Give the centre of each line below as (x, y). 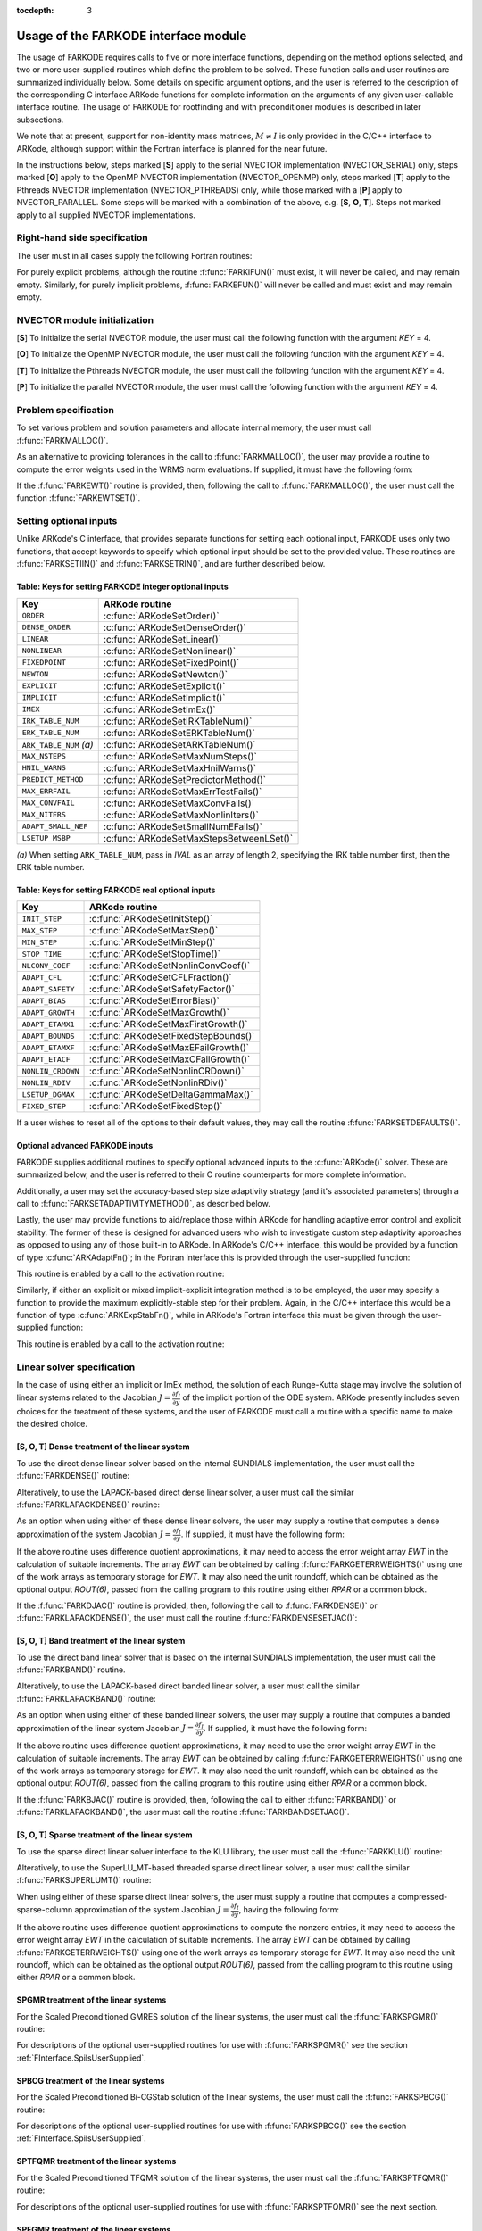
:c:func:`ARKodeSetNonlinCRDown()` (166, 1071)
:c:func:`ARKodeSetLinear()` (162, 639)
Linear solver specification (76, 1367)
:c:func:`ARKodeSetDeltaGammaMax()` (171, 1095)
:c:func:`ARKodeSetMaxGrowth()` (159, 1013)
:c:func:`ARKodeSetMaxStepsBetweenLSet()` (198, 838)
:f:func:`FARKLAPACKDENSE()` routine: (88, 1505)
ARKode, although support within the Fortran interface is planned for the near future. (172, 148)
